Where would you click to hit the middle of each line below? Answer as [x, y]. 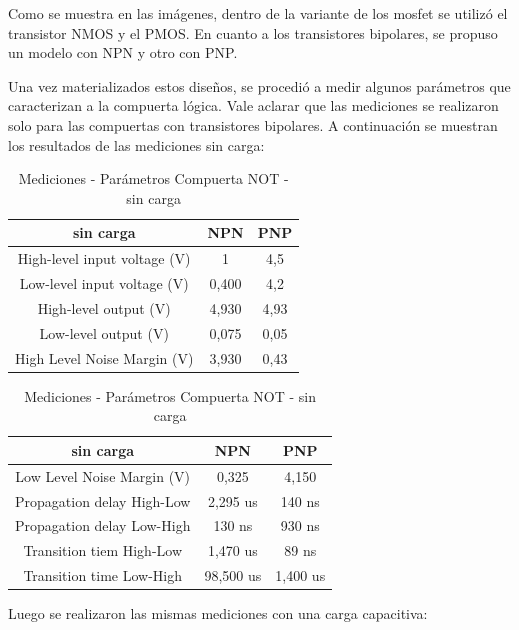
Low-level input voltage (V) [104, 283]
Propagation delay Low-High [103, 525]
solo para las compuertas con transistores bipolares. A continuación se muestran [253, 124]
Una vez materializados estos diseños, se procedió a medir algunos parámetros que [259, 85]
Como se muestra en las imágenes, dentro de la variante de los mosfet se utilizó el [258, 13]
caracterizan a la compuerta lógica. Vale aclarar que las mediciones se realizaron [253, 105]
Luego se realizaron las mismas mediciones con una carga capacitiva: [218, 613]
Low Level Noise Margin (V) [103, 475]
